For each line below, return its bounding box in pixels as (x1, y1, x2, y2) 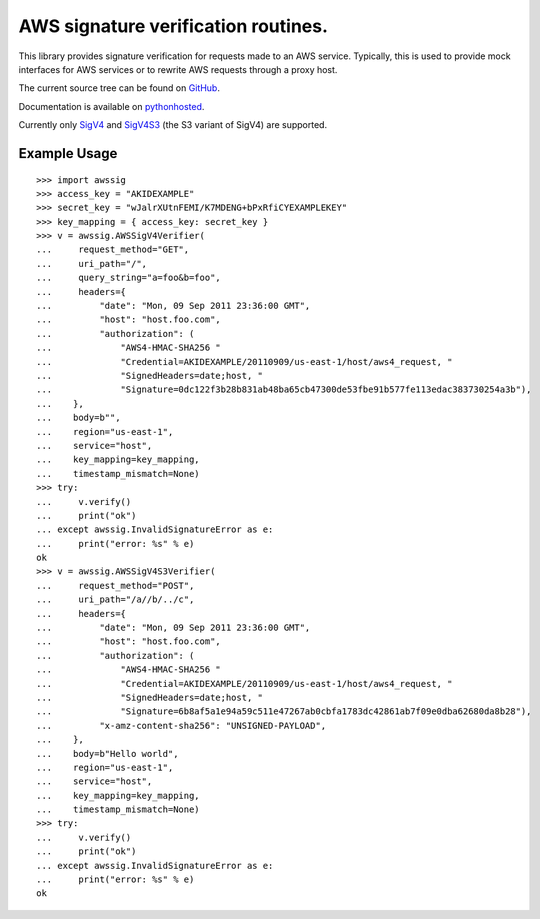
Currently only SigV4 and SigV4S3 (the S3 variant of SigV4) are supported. (18, 119, 328, 131)
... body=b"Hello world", (36, 748, 179, 759)
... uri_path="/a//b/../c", (36, 594, 195, 605)
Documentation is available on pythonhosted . (18, 100, 205, 112)
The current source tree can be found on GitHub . (18, 82, 220, 94)
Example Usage (18, 145, 118, 162)
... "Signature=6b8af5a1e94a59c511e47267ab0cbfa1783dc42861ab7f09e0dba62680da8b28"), (36, 706, 532, 717)
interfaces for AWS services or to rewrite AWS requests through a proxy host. (18, 63, 338, 75)
